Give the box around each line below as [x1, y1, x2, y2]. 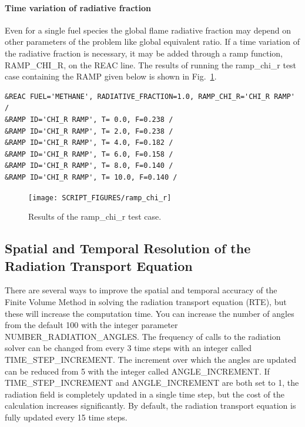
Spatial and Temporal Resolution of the [5, 239, 251, 257]
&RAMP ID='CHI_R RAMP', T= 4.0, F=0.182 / [5, 138, 173, 147]
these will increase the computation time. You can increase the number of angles [5, 307, 294, 319]
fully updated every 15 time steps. [5, 411, 128, 423]
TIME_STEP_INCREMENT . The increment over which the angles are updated [5, 353, 297, 365]
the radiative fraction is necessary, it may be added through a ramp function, [5, 47, 283, 59]
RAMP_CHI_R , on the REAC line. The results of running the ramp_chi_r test [5, 58, 297, 71]
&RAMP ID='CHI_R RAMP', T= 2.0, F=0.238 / [5, 127, 173, 135]
